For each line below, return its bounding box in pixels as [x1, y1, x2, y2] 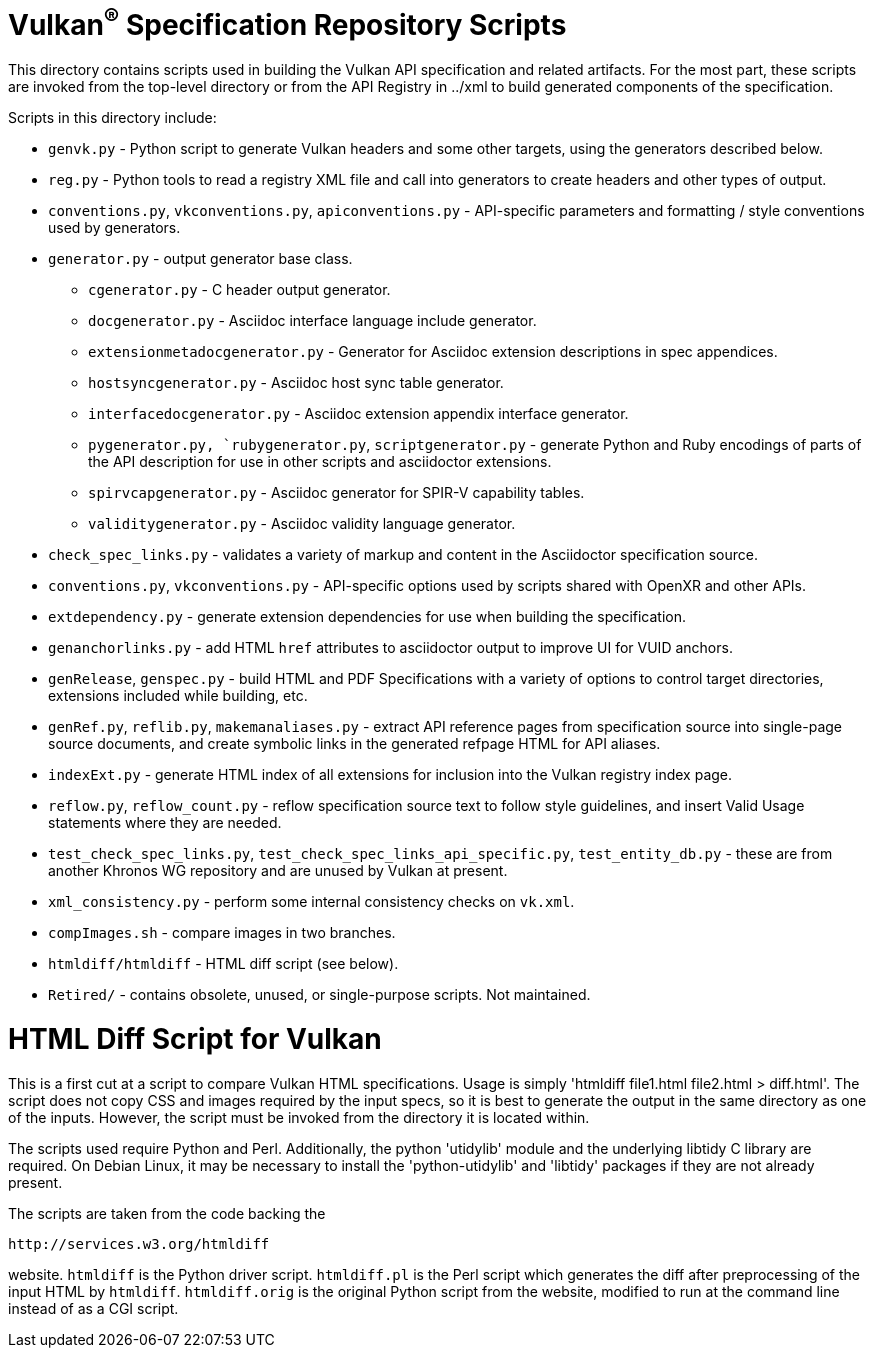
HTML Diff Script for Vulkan [8, 1021, 382, 1056]
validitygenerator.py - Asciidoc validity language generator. [88, 515, 516, 533]
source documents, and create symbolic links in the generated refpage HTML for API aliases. [48, 735, 661, 753]
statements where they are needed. [48, 814, 282, 832]
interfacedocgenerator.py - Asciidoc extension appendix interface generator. [88, 405, 629, 423]
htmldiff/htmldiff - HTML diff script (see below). [48, 955, 399, 973]
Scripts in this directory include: [8, 109, 217, 127]
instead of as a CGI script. [8, 1299, 179, 1317]
